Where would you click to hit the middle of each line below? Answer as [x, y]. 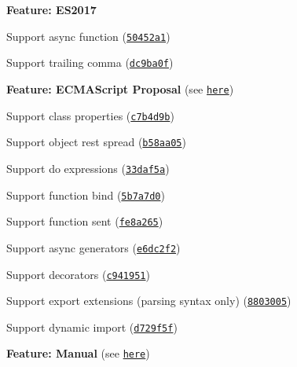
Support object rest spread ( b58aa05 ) [96, 142]
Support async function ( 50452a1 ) [88, 36]
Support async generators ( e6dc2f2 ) [93, 247]
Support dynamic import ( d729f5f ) [92, 327]
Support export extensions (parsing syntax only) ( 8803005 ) [149, 301]
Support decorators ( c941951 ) [78, 274]
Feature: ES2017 [51, 9]
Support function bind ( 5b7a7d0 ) [86, 195]
